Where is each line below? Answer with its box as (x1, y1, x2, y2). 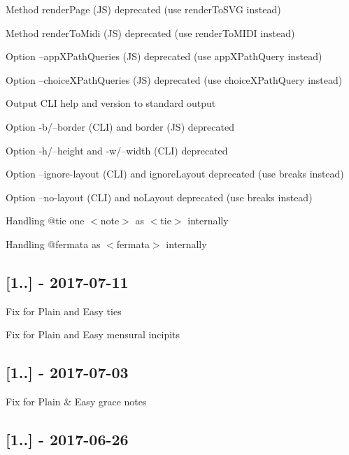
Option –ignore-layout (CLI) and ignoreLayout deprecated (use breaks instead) (6, 166, 344, 181)
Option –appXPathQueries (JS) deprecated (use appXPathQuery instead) (6, 49, 322, 64)
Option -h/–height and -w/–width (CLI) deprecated (6, 143, 228, 157)
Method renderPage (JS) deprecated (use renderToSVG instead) (6, 2, 281, 16)
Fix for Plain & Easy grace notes (6, 394, 147, 409)
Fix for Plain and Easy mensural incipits (6, 327, 180, 342)
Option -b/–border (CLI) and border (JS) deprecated (6, 119, 234, 133)
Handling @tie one (6, 213, 85, 228)
